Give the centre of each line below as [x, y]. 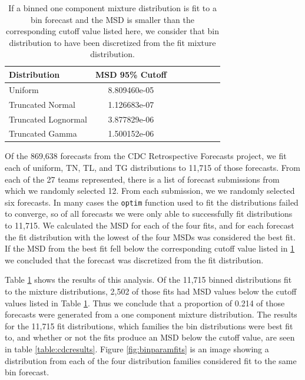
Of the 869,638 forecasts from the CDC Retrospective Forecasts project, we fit [146, 156]
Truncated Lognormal [48, 119]
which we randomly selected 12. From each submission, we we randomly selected [150, 191]
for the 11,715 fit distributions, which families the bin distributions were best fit [149, 326]
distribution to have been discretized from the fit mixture [112, 42]
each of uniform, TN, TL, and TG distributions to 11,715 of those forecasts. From [152, 168]
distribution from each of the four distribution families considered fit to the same [151, 360]
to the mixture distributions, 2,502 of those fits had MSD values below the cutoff [151, 291]
